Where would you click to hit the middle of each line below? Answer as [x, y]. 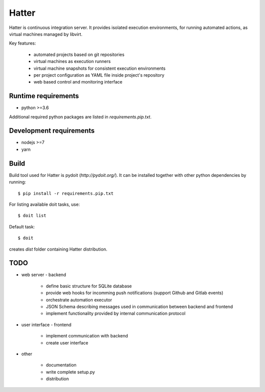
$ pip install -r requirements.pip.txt [66, 193]
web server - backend [44, 275]
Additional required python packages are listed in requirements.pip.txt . [80, 117]
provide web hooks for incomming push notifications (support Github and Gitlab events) [134, 293]
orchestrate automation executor [79, 300]
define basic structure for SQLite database [89, 286]
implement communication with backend [87, 336]
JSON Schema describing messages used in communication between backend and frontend [139, 307]
